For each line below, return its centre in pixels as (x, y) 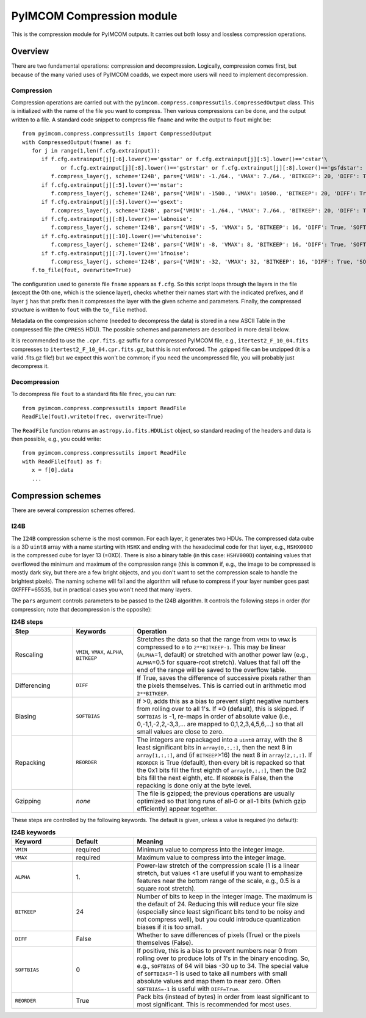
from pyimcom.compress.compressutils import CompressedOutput (117, 134)
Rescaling (29, 654)
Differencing (33, 685)
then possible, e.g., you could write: (56, 439)
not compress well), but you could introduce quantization (219, 920)
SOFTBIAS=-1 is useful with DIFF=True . (188, 989)
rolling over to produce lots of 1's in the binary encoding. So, (224, 958)
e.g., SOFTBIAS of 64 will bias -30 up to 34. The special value (223, 966)
